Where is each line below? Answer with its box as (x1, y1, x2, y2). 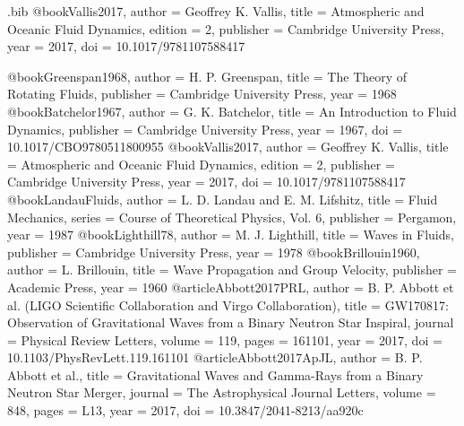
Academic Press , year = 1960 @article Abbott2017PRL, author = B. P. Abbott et (7, 277, 454, 296)
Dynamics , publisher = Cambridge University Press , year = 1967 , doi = (7, 119, 403, 138)
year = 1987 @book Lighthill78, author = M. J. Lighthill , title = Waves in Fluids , (7, 225, 454, 244)
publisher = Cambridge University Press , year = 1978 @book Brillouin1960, (7, 242, 420, 261)
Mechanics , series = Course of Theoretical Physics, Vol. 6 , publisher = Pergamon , (7, 207, 457, 226)
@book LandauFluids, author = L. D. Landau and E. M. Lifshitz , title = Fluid (7, 189, 438, 208)
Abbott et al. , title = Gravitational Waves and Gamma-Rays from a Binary (7, 365, 424, 384)
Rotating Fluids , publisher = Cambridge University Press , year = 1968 (7, 84, 397, 103)
